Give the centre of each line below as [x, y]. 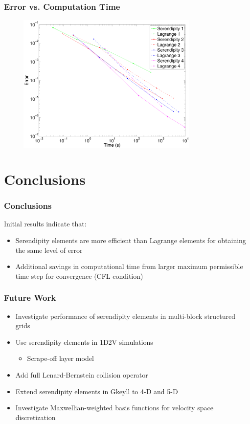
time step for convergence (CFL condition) [79, 276]
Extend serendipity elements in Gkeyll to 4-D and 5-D [97, 391]
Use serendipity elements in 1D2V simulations [84, 342]
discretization [35, 417]
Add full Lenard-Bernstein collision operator [82, 374]
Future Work [30, 298]
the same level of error [49, 250]
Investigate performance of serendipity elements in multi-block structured [125, 316]
